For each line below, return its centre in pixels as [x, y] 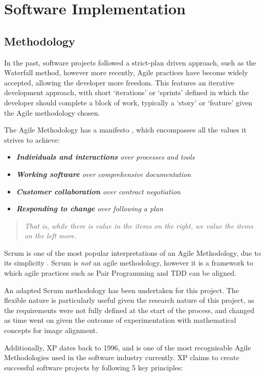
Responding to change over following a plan [90, 208]
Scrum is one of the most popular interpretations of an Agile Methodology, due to [132, 252]
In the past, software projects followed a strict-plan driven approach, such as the [130, 62]
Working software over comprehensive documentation [104, 174]
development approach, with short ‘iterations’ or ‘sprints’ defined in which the [127, 92]
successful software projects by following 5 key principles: [94, 367]
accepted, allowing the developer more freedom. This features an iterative [119, 82]
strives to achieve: [32, 139]
